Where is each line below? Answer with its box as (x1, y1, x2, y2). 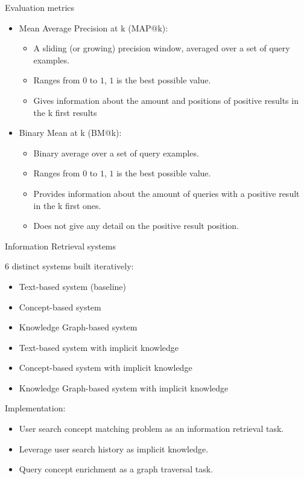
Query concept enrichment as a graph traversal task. (19, 463, 214, 475)
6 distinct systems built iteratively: (5, 260, 134, 272)
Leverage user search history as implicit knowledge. (19, 442, 209, 455)
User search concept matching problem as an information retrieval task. (19, 422, 284, 435)
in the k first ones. (33, 199, 101, 211)
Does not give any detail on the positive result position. (33, 219, 239, 232)
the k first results (33, 106, 97, 118)
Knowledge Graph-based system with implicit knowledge (19, 381, 229, 394)
